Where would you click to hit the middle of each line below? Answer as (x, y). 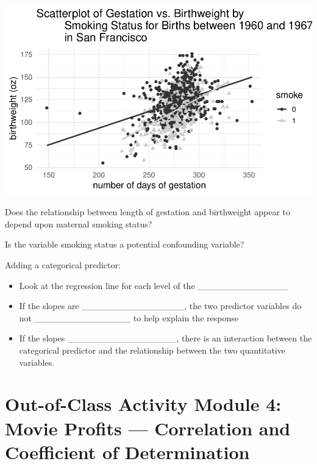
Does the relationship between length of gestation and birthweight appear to (148, 212)
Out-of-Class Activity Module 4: (143, 404)
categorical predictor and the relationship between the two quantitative (152, 350)
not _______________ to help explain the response (129, 317)
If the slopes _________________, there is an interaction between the (166, 338)
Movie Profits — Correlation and (148, 428)
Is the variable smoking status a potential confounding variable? (125, 244)
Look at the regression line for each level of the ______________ (153, 285)
